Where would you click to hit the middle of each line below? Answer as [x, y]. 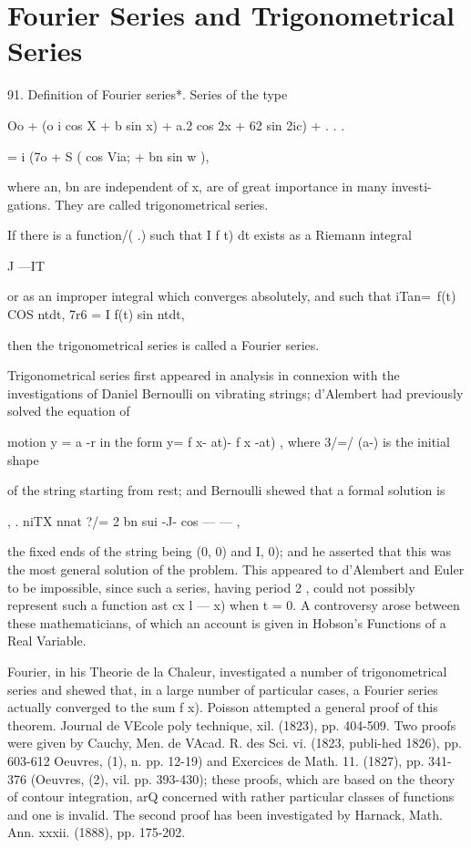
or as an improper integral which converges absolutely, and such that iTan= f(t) [232, 296]
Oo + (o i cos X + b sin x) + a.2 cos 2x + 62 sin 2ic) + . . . [176, 124]
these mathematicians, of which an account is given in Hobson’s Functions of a [227, 622]
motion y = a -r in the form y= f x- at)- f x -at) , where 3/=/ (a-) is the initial [229, 442]
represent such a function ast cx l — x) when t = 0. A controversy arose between [234, 605]
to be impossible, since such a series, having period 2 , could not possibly [211, 587]
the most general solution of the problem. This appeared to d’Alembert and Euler [236, 569]
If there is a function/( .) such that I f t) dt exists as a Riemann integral [210, 235]
